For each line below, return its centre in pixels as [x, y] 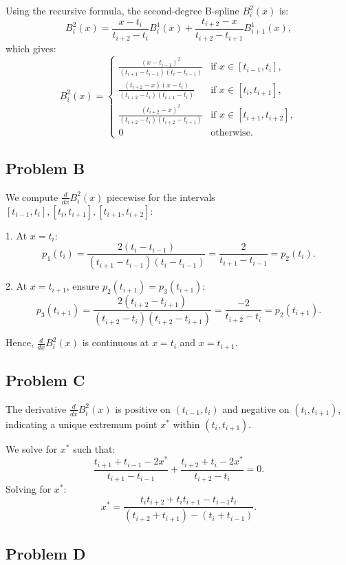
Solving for [29, 489]
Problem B [45, 168]
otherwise [230, 133]
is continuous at [116, 342]
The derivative [36, 408]
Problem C [45, 380]
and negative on [256, 408]
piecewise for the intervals [161, 196]
